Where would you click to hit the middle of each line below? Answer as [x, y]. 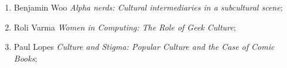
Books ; [25, 58]
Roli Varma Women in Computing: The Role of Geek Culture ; [125, 27]
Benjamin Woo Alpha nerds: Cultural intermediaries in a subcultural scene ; [148, 7]
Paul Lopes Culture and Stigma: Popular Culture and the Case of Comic [144, 47]
